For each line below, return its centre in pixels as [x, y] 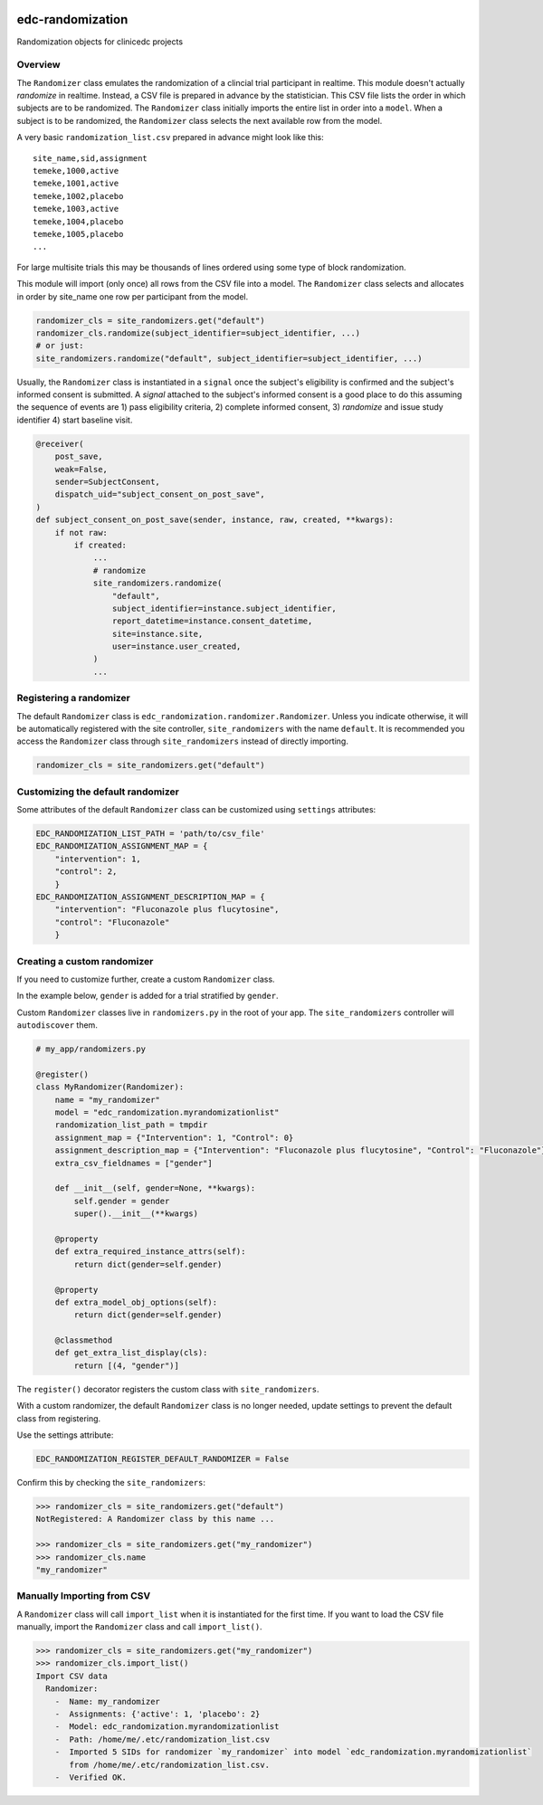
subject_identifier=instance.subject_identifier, [224, 608]
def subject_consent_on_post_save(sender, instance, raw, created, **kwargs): [214, 520]
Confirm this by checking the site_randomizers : [111, 1482]
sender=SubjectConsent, [107, 481]
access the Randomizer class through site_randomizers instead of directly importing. [182, 741]
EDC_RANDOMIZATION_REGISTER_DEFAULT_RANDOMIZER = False [162, 1458]
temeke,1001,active [76, 184]
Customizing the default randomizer [98, 792]
